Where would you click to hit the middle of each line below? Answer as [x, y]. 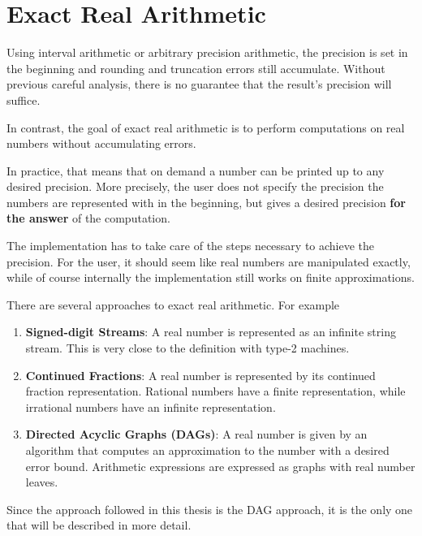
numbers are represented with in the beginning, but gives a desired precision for [206, 202]
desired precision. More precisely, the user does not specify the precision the [195, 186]
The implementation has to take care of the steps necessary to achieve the [191, 246]
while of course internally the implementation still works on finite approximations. [211, 277]
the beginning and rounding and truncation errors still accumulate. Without [196, 68]
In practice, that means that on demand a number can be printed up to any [196, 170]
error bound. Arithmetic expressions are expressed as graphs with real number [220, 466]
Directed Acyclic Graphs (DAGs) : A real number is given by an [196, 434]
